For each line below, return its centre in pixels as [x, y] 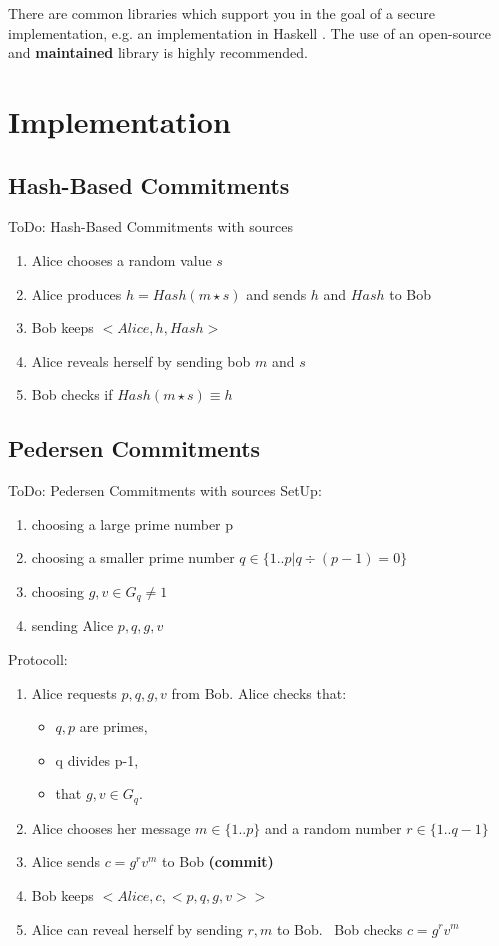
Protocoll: [38, 658]
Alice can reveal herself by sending [137, 928]
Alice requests [74, 692]
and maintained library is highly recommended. [158, 52]
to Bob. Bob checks [339, 928]
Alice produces [76, 293]
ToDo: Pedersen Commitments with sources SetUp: [165, 490]
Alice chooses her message [111, 827]
